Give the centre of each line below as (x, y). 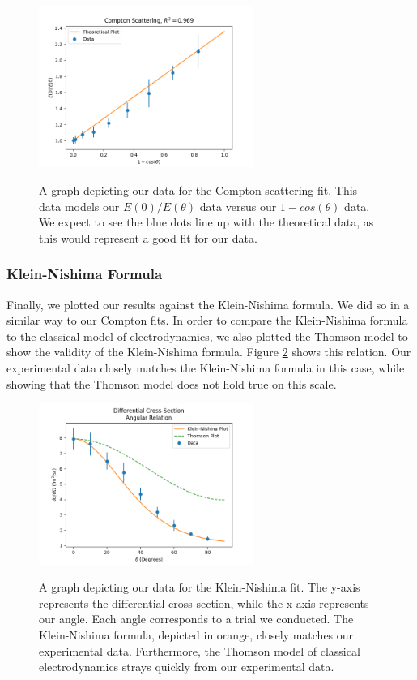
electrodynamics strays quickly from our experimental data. (187, 667)
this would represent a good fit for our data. (148, 237)
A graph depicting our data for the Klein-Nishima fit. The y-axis (200, 587)
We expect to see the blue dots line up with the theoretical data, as (206, 222)
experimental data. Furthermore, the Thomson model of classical (200, 650)
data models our (79, 206)
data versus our (238, 206)
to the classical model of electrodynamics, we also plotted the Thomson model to (207, 336)
